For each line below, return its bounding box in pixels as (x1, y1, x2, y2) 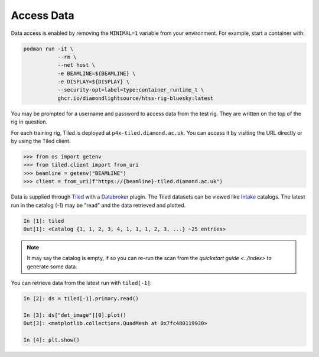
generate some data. (27, 263, 77, 270)
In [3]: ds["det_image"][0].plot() (23, 311, 126, 319)
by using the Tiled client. (11, 138, 71, 145)
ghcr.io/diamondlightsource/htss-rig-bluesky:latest (57, 95, 214, 102)
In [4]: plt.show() (23, 337, 80, 343)
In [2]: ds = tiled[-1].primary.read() (23, 296, 139, 302)
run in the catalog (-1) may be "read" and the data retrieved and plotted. (11, 202, 186, 209)
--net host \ (57, 62, 96, 69)
